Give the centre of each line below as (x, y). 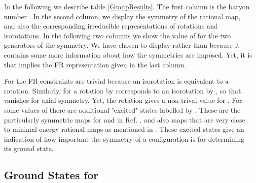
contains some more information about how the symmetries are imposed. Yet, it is (128, 54)
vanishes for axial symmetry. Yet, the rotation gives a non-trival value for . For (123, 100)
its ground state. (29, 148)
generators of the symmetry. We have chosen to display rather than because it (122, 45)
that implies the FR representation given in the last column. (95, 64)
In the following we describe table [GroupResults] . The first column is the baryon (127, 6)
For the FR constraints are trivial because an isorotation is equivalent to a (116, 81)
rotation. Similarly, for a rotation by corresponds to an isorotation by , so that (123, 90)
